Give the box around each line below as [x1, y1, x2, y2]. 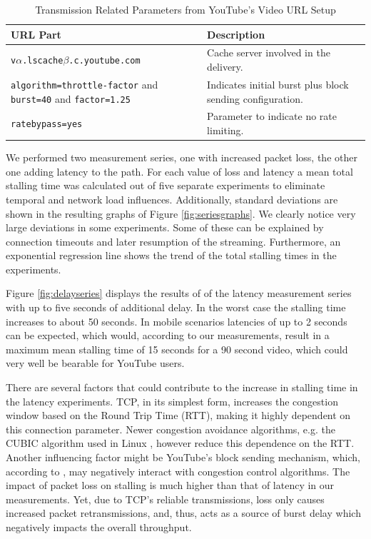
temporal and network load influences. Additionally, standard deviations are [6, 191, 338, 206]
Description [207, 26, 265, 41]
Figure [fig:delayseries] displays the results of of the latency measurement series [6, 286, 352, 301]
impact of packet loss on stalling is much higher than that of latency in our [6, 478, 335, 493]
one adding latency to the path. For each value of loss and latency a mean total [6, 163, 353, 178]
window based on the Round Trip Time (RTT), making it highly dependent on [6, 408, 351, 423]
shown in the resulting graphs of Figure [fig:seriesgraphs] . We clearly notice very [6, 206, 356, 221]
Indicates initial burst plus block [207, 76, 349, 91]
